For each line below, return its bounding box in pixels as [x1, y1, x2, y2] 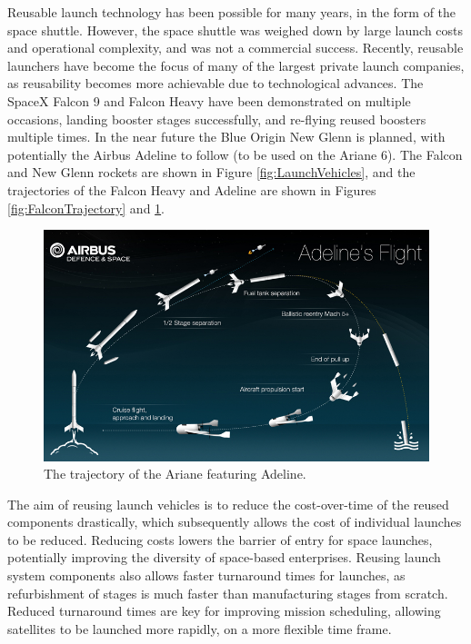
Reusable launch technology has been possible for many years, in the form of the [7, 3, 456, 21]
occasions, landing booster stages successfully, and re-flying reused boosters [7, 109, 426, 128]
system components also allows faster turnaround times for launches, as [7, 566, 406, 585]
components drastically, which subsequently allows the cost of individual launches [7, 512, 462, 531]
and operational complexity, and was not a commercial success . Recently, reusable [7, 38, 464, 57]
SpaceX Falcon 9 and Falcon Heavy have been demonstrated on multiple [7, 91, 411, 110]
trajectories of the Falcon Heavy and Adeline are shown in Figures [7, 180, 376, 199]
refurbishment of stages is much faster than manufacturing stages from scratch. [7, 583, 448, 602]
